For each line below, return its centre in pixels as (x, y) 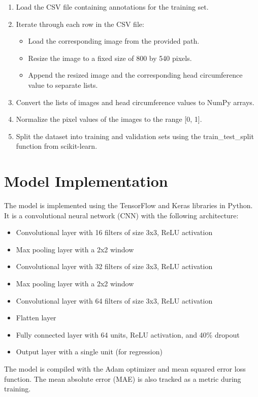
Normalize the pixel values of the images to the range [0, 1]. (109, 119)
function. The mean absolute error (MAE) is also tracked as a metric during (123, 378)
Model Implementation (86, 181)
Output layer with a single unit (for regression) (89, 352)
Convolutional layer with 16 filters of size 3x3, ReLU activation (114, 232)
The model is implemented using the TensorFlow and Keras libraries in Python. (128, 205)
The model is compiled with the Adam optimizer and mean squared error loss (125, 369)
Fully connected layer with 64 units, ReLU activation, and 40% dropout (128, 334)
